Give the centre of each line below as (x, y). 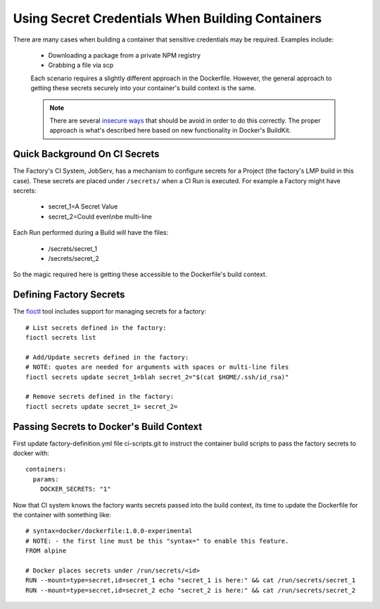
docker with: (31, 453)
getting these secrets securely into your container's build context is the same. (144, 88)
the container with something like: (62, 515)
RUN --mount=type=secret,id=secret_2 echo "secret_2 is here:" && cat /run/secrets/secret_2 (191, 590)
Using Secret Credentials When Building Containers (167, 18)
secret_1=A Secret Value (83, 207)
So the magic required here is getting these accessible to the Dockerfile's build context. (140, 274)
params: (46, 479)
